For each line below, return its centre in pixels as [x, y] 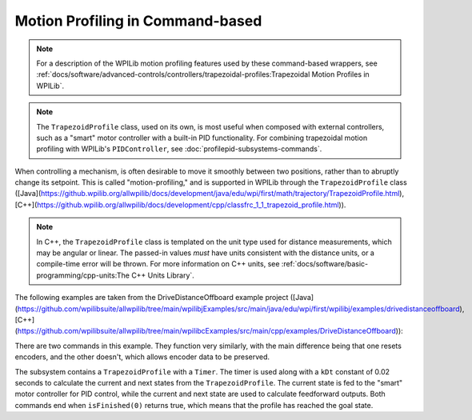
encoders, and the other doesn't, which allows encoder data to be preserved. [142, 357]
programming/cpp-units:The [83, 275]
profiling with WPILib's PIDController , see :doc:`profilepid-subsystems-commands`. [179, 149]
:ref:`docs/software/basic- [325, 264]
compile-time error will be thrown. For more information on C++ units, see [158, 264]
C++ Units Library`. [163, 275]
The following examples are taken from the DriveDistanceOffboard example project [152, 298]
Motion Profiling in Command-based [138, 21]
